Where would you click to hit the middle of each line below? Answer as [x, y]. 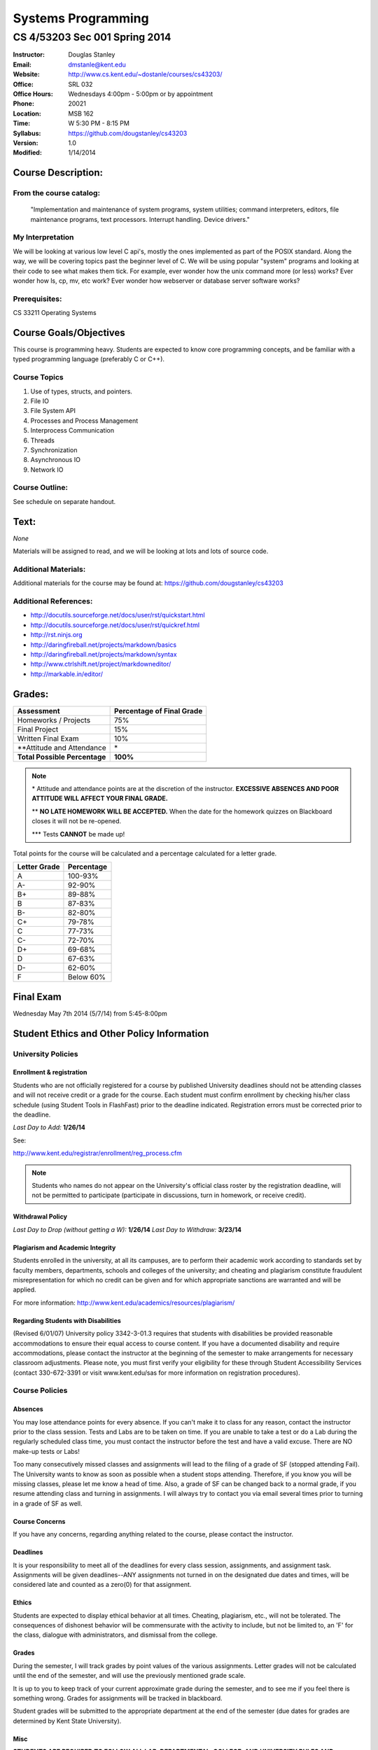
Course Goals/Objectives [69, 332]
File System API [53, 411]
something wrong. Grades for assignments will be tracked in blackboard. [118, 1698]
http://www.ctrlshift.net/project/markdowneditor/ [101, 664]
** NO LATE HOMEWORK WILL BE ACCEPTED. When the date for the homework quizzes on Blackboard [182, 811]
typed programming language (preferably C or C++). [89, 359]
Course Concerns [39, 1521]
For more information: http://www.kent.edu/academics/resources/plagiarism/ [124, 1303]
